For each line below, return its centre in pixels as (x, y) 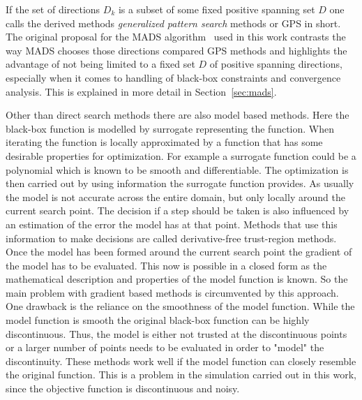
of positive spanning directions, (276, 64)
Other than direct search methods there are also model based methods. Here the (178, 115)
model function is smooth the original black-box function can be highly (158, 320)
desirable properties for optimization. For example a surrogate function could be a (181, 155)
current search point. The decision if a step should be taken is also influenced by (178, 210)
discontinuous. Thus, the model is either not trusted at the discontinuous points (176, 333)
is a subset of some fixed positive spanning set (217, 9)
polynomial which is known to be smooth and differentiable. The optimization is (177, 169)
